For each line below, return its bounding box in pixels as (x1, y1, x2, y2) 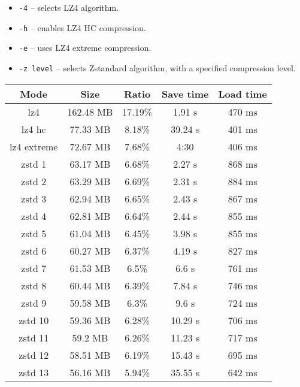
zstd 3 (21, 191, 47, 205)
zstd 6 (21, 243, 47, 258)
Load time (218, 86, 268, 101)
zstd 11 (19, 330, 49, 344)
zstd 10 (19, 313, 49, 327)
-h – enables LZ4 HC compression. (19, 21, 146, 34)
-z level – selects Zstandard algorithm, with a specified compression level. (19, 61, 296, 74)
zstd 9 (21, 295, 47, 310)
